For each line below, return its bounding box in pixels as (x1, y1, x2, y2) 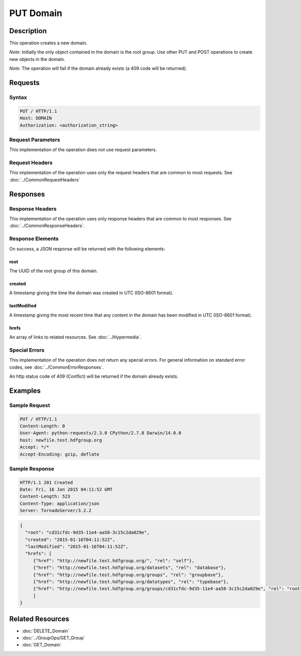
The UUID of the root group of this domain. (9, 268, 98, 274)
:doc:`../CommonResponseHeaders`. (9, 223, 85, 229)
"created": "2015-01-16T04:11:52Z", (25, 536, 115, 542)
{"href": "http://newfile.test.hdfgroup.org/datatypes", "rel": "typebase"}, (33, 579, 229, 585)
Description (9, 27, 47, 35)
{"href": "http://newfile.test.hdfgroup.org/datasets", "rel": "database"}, (33, 565, 227, 571)
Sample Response (9, 465, 55, 472)
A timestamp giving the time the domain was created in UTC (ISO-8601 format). (9, 290, 174, 296)
